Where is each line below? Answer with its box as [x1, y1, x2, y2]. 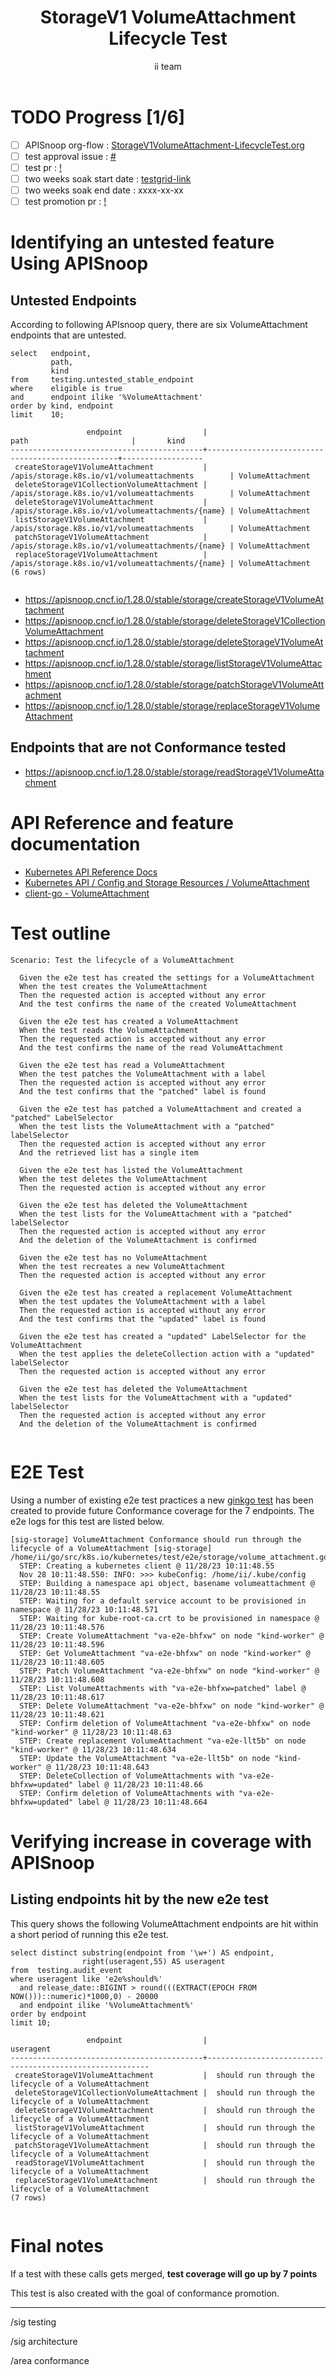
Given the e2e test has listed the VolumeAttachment [19, 1165, 244, 1175]
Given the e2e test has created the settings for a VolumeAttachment [19, 972, 315, 983]
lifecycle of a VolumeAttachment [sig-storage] [10, 1543, 213, 1553]
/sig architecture [10, 2335, 78, 2347]
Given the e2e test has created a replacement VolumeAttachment [19, 1287, 293, 1298]
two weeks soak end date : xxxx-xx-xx [24, 184, 184, 196]
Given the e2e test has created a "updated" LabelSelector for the [19, 1331, 307, 1341]
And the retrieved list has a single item [19, 1147, 199, 1158]
